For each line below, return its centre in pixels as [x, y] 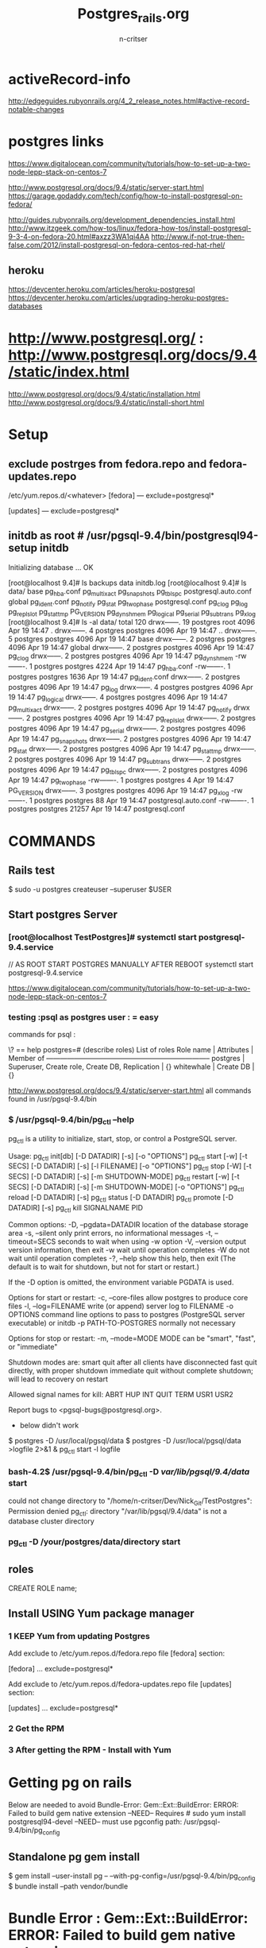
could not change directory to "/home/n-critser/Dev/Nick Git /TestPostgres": [130, 1501]
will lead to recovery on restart [58, 1379]
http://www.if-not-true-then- [198, 237]
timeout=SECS [32, 1241]
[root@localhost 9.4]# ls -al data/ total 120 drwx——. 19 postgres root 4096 [132, 622]
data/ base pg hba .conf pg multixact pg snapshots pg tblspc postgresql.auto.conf [130, 592]
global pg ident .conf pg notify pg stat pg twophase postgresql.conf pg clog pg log [128, 602]
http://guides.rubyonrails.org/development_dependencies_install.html [122, 220]
